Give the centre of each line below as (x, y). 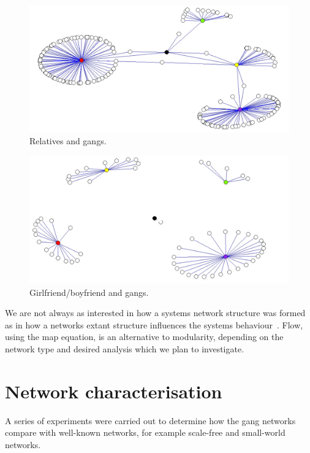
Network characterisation (114, 391)
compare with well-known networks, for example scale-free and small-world (145, 432)
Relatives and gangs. (68, 141)
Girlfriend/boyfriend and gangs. (89, 292)
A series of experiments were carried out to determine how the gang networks (150, 420)
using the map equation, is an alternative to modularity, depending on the (144, 337)
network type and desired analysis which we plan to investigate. (125, 348)
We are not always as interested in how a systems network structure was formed (155, 313)
